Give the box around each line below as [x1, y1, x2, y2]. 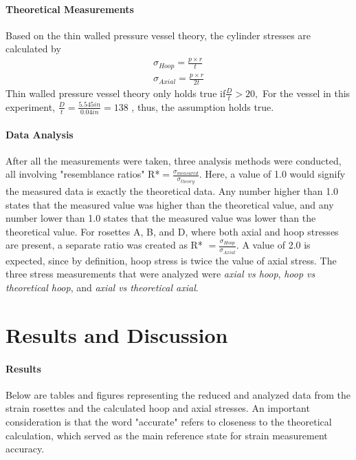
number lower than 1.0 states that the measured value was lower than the [5, 211, 316, 225]
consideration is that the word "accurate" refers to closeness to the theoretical [5, 414, 332, 428]
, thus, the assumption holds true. [131, 99, 274, 114]
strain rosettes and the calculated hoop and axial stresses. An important [5, 401, 310, 415]
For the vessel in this [262, 85, 351, 100]
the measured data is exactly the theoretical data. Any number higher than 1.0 [5, 183, 339, 198]
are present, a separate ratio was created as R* [5, 238, 203, 252]
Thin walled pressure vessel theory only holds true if [5, 85, 226, 100]
